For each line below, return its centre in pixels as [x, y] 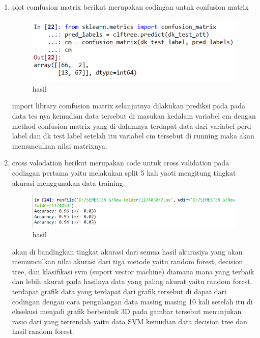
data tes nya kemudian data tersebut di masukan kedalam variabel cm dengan [134, 115]
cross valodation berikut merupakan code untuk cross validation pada [121, 163]
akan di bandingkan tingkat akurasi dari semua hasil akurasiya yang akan [127, 251]
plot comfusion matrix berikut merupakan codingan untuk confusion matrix [130, 7]
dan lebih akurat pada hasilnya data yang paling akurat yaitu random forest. [132, 281]
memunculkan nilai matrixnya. [60, 145]
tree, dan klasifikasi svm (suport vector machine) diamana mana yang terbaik [133, 271]
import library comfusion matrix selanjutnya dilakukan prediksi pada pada [129, 106]
